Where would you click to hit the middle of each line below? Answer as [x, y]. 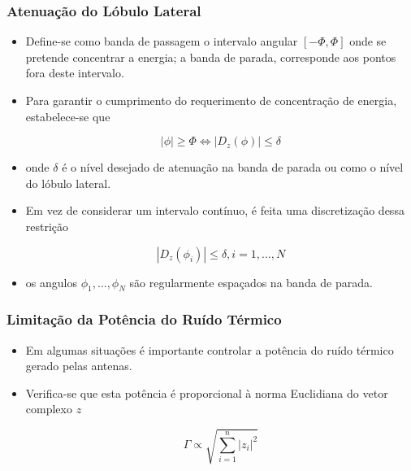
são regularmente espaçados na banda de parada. [251, 282]
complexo [49, 409]
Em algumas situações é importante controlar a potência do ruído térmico [210, 349]
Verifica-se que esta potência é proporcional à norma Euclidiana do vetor [207, 392]
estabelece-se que [68, 116]
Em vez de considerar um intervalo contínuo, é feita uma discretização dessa [215, 210]
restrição [47, 226]
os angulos [51, 282]
